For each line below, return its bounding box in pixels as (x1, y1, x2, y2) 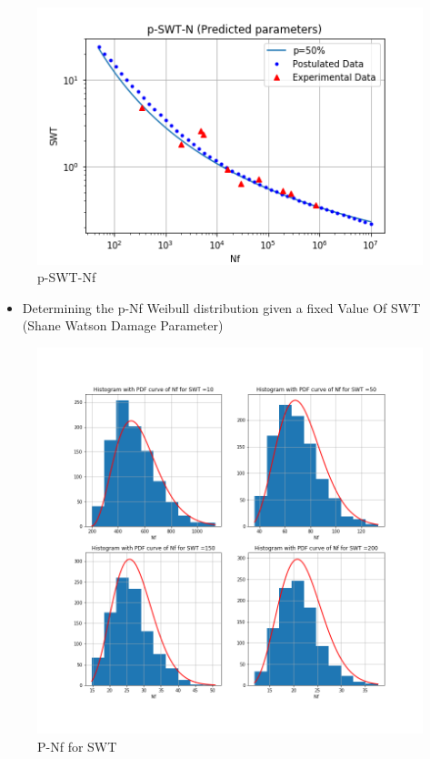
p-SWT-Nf (37, 268, 96, 287)
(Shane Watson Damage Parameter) (22, 316, 224, 335)
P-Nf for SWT (37, 736, 117, 755)
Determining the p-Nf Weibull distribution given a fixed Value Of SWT (22, 298, 421, 317)
